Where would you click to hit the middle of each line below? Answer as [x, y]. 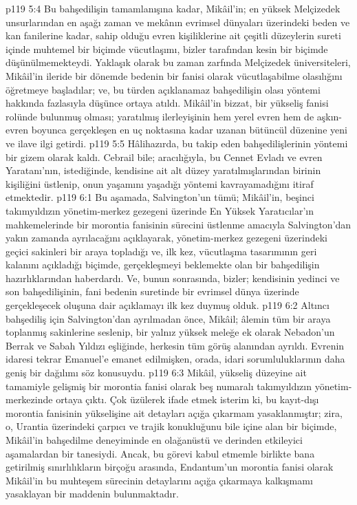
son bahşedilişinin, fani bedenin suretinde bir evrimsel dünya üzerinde [152, 291]
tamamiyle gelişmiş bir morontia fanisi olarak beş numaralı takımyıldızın [159, 386]
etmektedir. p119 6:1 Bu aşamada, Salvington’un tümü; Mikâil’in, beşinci [160, 197]
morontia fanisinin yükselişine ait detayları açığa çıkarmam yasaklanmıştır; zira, [174, 412]
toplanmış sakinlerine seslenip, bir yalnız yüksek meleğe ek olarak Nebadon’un [170, 332]
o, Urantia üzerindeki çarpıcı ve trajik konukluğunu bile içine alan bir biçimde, [171, 426]
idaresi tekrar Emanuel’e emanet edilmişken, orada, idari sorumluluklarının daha [175, 359]
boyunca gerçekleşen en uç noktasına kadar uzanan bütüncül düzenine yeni [189, 130]
